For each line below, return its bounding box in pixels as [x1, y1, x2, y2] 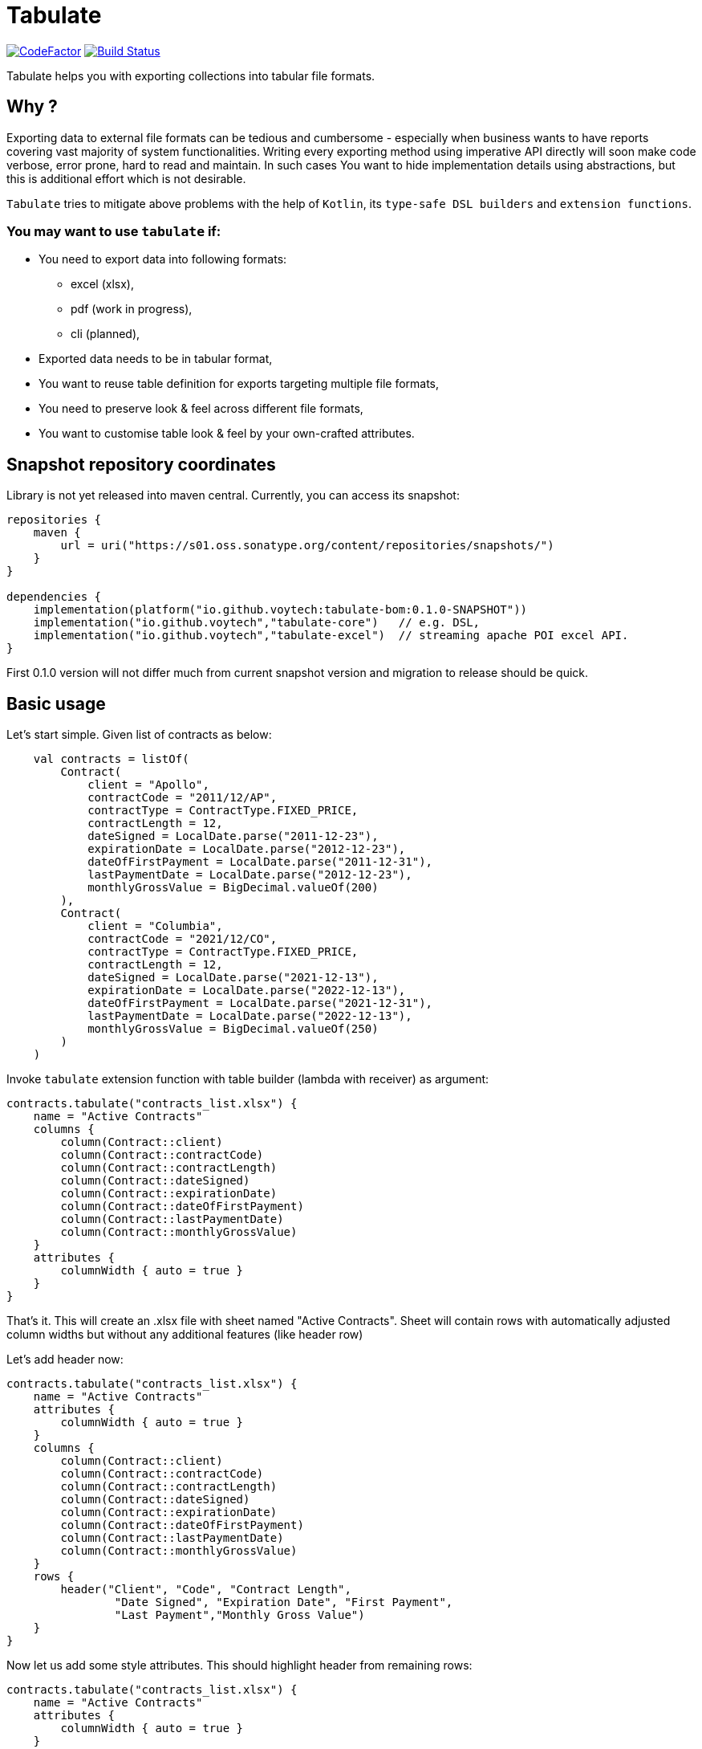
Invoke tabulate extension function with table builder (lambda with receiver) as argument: [6, 1072, 489, 1086]
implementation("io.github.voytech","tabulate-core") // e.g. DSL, [33, 616, 481, 630]
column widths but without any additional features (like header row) [6, 1327, 363, 1342]
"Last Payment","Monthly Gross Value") [114, 1608, 365, 1622]
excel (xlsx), [71, 277, 134, 291]
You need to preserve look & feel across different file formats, [39, 402, 363, 416]
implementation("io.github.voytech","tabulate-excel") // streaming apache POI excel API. [33, 629, 629, 642]
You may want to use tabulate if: [6, 222, 221, 239]
